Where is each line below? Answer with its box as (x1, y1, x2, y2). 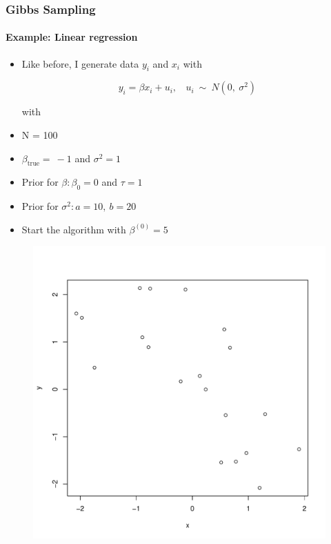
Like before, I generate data (21, 56, 139, 70)
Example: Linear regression (6, 30, 138, 44)
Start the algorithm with (21, 222, 126, 236)
